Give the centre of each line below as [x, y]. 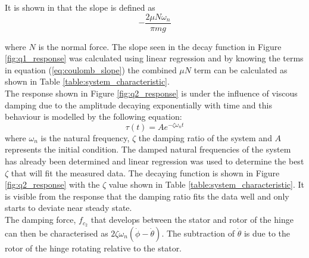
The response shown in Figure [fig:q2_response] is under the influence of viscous [151, 93]
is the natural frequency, [85, 137]
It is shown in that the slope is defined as [80, 7]
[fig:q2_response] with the [52, 184]
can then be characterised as [57, 233]
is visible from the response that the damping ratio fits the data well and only [147, 196]
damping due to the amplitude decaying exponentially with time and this [138, 105]
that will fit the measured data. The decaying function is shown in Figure [145, 172]
